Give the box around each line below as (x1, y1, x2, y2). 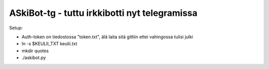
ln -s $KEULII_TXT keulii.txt (21, 41, 77, 47)
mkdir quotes (21, 48, 49, 54)
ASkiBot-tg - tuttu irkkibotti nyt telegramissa (9, 7, 198, 18)
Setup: (9, 25, 23, 31)
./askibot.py (21, 55, 46, 61)
